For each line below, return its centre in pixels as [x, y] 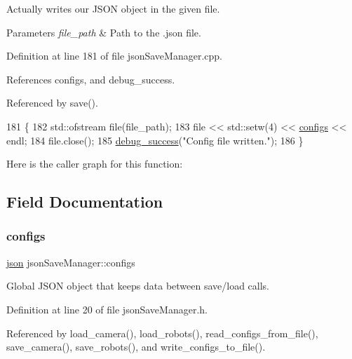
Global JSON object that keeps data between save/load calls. [138, 286]
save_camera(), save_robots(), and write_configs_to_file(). [136, 347]
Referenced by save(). [52, 103]
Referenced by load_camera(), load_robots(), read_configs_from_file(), [162, 333]
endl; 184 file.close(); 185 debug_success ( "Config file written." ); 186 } [155, 140]
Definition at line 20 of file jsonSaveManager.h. [107, 309]
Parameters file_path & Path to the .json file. [104, 32]
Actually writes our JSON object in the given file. [113, 8]
